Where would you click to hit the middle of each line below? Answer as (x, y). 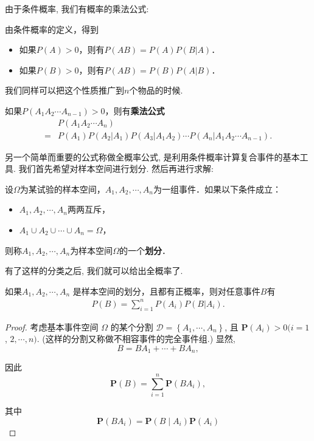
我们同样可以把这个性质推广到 (65, 90)
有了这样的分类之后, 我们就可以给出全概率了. (94, 271)
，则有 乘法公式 (135, 110)
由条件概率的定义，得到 (52, 29)
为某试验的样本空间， (62, 189)
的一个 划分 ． (145, 250)
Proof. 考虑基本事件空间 (52, 326)
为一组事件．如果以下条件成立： (217, 189)
